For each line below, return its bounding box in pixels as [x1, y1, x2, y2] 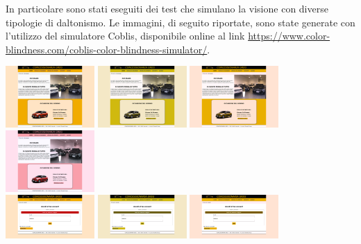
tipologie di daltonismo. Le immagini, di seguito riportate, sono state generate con [6, 15, 355, 29]
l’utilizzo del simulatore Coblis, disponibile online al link [6, 28, 245, 43]
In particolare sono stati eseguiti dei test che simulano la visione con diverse [6, 1, 328, 15]
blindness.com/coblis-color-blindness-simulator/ [6, 42, 208, 56]
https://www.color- [248, 28, 330, 43]
